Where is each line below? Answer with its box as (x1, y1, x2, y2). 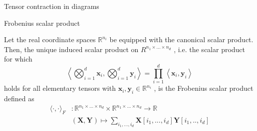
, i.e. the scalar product (174, 44, 246, 54)
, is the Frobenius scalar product (154, 83, 254, 93)
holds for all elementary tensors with (4, 83, 116, 93)
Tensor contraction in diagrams (4, 1, 99, 11)
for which (4, 54, 32, 64)
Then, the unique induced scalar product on (4, 44, 139, 54)
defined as (4, 93, 34, 103)
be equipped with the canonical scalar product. (109, 34, 254, 45)
